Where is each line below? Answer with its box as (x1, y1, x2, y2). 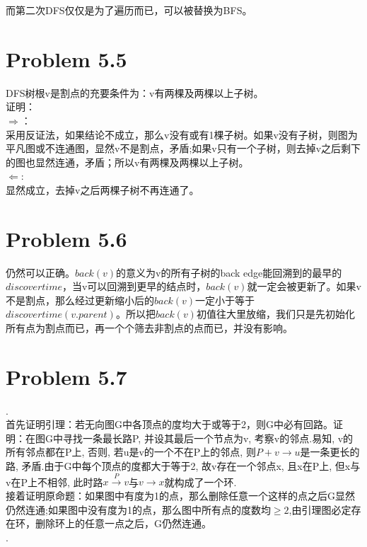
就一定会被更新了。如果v (247, 279, 361, 294)
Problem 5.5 (6, 44, 127, 73)
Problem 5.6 (6, 224, 127, 253)
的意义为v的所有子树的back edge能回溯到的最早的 (116, 265, 342, 280)
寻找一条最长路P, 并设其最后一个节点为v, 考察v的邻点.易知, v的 (62, 430, 354, 445)
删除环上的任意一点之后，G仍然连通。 (35, 516, 211, 531)
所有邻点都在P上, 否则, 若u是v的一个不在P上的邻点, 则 (6, 444, 256, 459)
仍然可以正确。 (6, 265, 75, 280)
